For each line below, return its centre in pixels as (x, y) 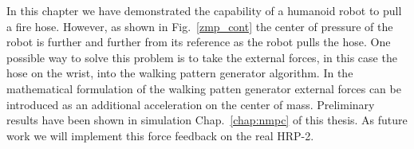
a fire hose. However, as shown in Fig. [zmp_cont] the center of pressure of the (200, 26)
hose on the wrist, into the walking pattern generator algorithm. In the (180, 73)
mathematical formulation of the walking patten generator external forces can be (204, 88)
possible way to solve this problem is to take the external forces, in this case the (202, 57)
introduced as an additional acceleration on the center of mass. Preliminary (191, 104)
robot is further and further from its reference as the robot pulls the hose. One (199, 42)
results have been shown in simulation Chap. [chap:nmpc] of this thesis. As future (207, 120)
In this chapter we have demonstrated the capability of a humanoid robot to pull (204, 10)
